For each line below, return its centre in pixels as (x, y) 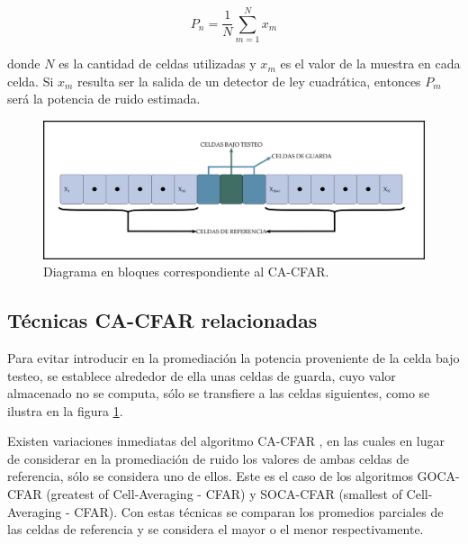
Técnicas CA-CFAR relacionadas (162, 320)
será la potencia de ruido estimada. (104, 99)
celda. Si (31, 81)
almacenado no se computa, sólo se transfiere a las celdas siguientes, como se (219, 393)
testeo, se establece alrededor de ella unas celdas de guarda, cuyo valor (202, 375)
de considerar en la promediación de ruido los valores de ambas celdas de (208, 458)
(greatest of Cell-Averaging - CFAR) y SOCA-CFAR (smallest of (224, 494)
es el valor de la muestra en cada (370, 63)
